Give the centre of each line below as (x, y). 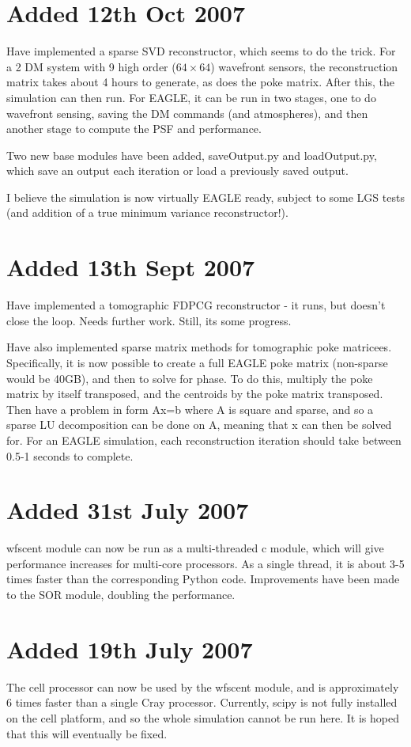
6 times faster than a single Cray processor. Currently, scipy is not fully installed (202, 702)
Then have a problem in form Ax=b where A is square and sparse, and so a (190, 409)
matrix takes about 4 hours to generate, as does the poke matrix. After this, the (200, 82)
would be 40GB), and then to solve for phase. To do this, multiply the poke (190, 378)
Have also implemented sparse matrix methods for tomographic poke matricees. (199, 347)
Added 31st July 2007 (128, 510)
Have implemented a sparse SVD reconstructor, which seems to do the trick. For (201, 51)
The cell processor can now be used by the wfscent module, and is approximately (203, 686)
